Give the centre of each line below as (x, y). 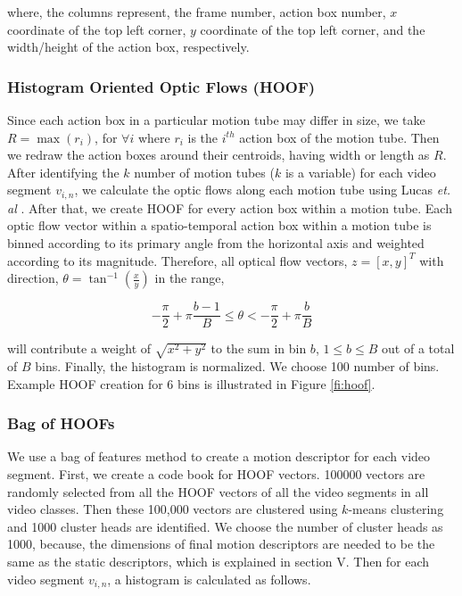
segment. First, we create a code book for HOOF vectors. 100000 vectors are (216, 474)
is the (203, 137)
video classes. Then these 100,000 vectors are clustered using (173, 509)
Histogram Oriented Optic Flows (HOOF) (161, 86)
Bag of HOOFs (61, 423)
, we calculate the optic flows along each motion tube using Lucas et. (263, 190)
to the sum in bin (259, 348)
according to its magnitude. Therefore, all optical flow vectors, (177, 260)
